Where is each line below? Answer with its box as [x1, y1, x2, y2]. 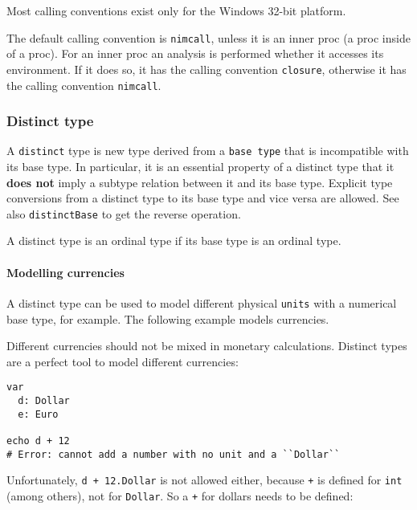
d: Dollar [18, 394, 70, 406]
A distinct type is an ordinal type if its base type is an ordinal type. [6, 232, 341, 249]
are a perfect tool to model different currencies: [6, 353, 239, 369]
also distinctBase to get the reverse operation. [6, 205, 241, 222]
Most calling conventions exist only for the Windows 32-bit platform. [6, 2, 346, 18]
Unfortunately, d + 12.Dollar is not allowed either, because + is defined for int [6, 471, 403, 488]
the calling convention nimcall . [6, 76, 161, 93]
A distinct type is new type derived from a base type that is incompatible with [6, 142, 409, 159]
